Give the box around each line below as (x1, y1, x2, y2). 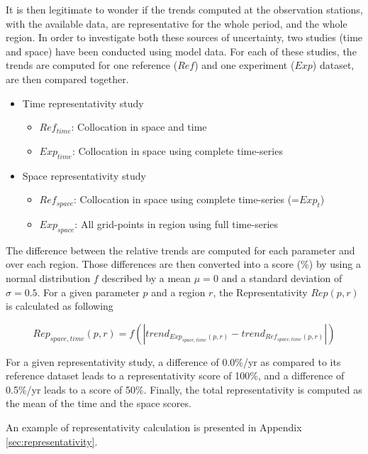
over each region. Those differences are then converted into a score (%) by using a (6, 256, 361, 271)
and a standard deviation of (221, 270, 342, 285)
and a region (151, 284, 206, 299)
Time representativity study (22, 95, 144, 110)
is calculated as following (6, 298, 113, 313)
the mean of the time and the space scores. (6, 396, 191, 411)
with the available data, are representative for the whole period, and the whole (6, 16, 347, 31)
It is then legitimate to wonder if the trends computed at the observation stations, (6, 2, 363, 16)
